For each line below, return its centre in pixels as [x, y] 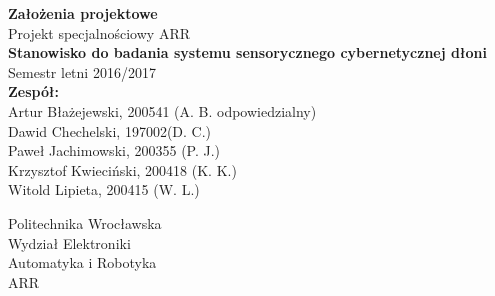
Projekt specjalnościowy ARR [99, 32]
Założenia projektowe [83, 13]
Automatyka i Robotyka [82, 262]
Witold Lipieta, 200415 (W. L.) [104, 189]
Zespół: [33, 91]
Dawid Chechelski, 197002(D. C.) [110, 130]
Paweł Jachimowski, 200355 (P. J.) [114, 150]
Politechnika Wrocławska [85, 222]
